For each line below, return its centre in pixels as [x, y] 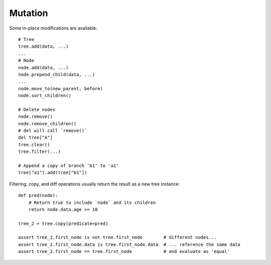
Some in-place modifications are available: [53, 28]
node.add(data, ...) [43, 67]
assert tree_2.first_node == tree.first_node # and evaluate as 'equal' [124, 251]
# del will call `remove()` [53, 131]
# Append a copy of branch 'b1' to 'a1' [69, 166]
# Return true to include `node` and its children [92, 202]
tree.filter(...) [39, 152]
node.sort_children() [45, 96]
